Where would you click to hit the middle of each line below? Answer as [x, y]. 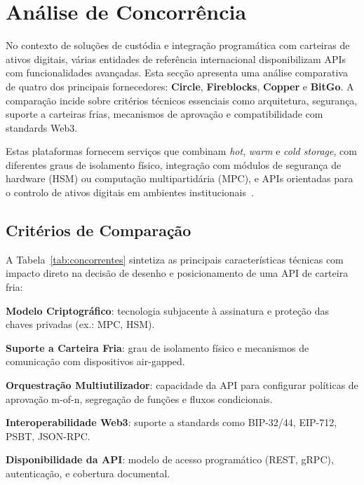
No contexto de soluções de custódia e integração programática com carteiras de [178, 45]
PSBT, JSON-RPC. [48, 436]
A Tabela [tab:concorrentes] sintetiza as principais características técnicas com [175, 259]
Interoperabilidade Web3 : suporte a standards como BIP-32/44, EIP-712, [171, 422]
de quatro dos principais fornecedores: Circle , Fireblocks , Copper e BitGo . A [180, 86]
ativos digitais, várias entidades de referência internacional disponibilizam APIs [176, 59]
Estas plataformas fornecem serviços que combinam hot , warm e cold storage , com [181, 151]
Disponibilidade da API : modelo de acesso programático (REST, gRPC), [170, 459]
